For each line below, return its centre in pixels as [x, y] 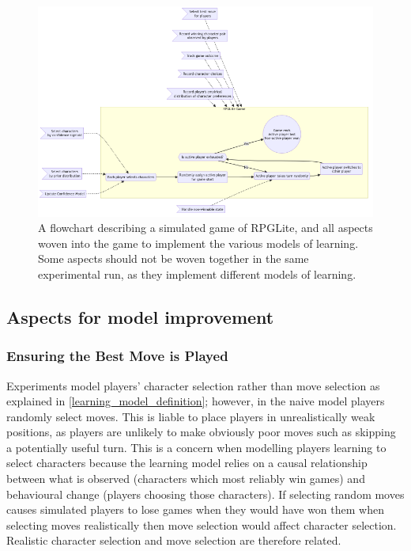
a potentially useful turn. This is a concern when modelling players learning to [196, 447]
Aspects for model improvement [140, 316]
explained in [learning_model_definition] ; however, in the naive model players [196, 401]
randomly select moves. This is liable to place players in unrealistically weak [191, 416]
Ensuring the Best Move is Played [117, 356]
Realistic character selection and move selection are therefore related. [174, 540]
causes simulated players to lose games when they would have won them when [195, 509]
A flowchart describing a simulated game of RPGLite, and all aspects [205, 228]
